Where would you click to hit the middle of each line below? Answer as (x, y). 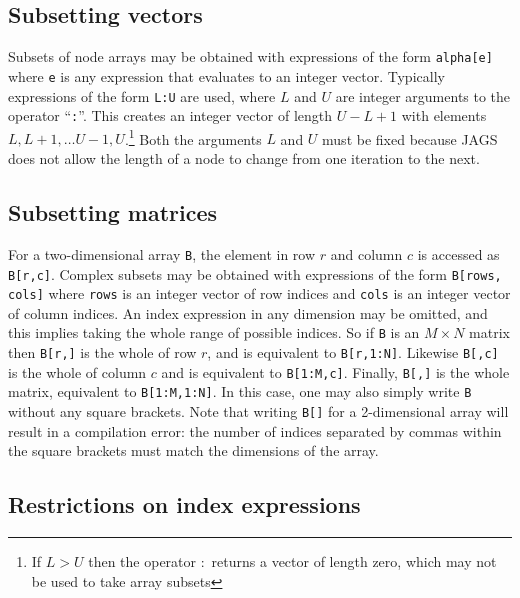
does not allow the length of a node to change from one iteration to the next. (244, 158)
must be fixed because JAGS (410, 138)
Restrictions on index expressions (184, 504)
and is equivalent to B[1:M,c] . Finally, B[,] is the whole (335, 371)
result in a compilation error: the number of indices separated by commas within (255, 430)
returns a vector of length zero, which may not (354, 561)
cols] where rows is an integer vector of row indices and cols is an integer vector (259, 293)
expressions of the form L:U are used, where (142, 95)
